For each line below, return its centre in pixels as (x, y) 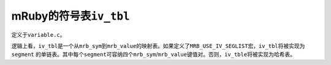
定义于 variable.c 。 (38, 34)
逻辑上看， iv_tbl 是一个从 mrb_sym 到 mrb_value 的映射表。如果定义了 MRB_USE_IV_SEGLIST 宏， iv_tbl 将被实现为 (158, 45)
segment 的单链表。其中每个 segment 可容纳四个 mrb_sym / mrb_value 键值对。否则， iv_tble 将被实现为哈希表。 (153, 55)
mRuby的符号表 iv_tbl (70, 16)
